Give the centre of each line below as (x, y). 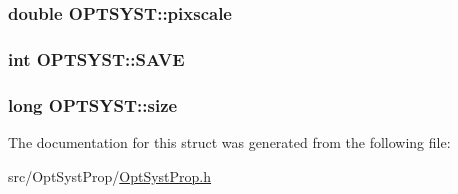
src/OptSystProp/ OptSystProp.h (110, 175)
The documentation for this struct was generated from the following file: (229, 141)
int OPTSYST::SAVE (96, 58)
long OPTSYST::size (93, 104)
